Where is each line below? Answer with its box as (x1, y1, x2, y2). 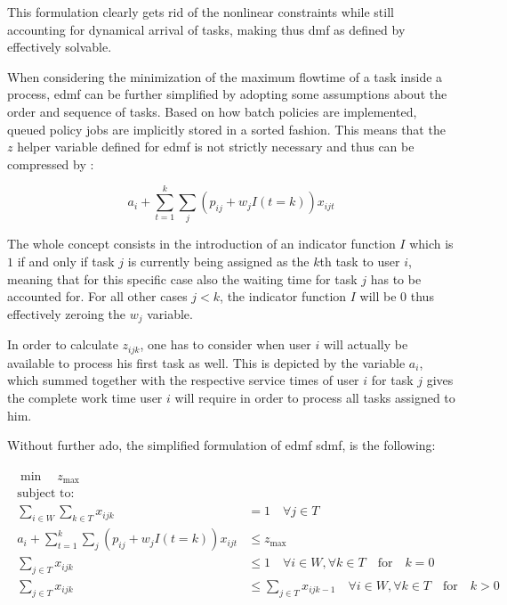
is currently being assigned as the (127, 252, 310, 271)
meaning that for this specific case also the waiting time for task (7, 269, 358, 288)
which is (409, 234, 454, 253)
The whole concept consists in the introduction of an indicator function (7, 234, 396, 253)
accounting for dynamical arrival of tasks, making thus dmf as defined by (7, 20, 406, 38)
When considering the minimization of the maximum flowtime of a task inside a (7, 67, 443, 86)
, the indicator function (220, 287, 347, 306)
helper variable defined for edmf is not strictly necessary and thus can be (17, 137, 414, 156)
